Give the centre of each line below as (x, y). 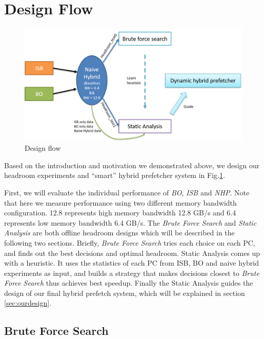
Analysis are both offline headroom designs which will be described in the (119, 233)
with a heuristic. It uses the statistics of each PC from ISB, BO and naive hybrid (131, 263)
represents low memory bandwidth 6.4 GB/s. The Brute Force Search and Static (130, 222)
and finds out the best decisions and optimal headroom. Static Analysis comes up (132, 253)
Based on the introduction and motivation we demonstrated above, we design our (132, 165)
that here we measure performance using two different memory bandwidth (120, 202)
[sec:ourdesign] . (28, 303)
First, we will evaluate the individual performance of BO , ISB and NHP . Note (127, 192)
